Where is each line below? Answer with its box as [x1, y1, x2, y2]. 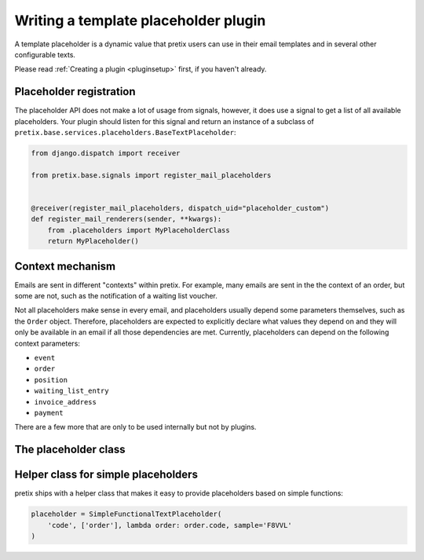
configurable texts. [14, 49, 76, 59]
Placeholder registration [14, 85, 137, 98]
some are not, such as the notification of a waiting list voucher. [14, 291, 217, 301]
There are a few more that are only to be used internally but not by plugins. [14, 423, 257, 432]
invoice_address [34, 397, 97, 406]
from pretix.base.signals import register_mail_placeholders [31, 170, 272, 180]
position [34, 375, 68, 384]
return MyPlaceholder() [47, 236, 139, 246]
